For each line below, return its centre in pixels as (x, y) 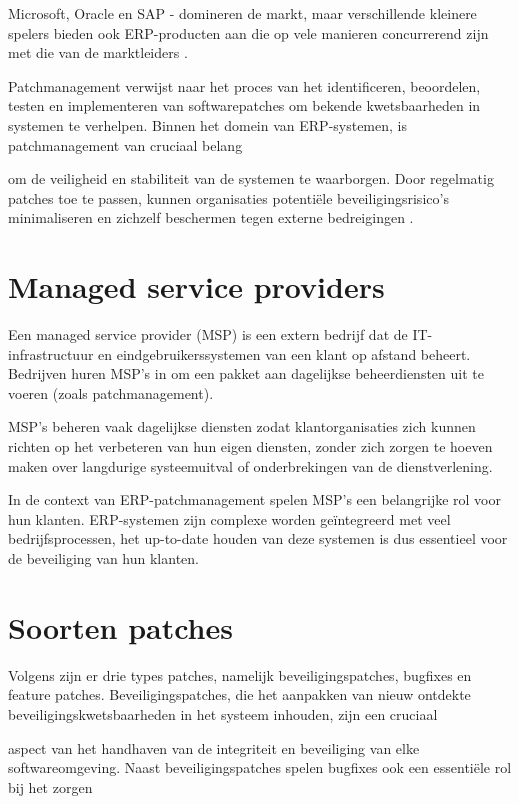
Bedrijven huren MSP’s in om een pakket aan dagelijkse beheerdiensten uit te (246, 373)
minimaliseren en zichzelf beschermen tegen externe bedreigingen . (211, 217)
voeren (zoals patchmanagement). (111, 392)
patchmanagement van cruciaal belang (125, 144)
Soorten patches (120, 626)
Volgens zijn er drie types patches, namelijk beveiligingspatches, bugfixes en (240, 674)
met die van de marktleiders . (98, 52)
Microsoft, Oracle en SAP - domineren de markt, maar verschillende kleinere (242, 13)
